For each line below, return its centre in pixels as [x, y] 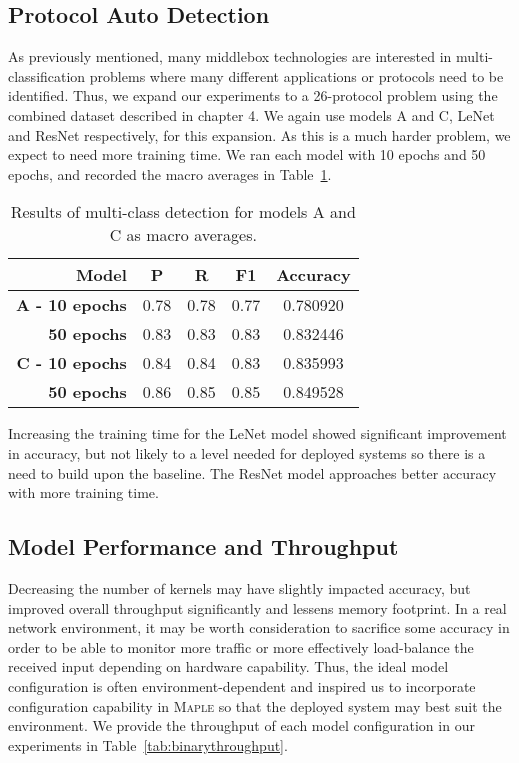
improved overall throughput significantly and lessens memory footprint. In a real [257, 607]
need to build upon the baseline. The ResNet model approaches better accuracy [252, 472]
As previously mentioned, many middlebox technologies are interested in [230, 56]
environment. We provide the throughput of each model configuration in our [241, 725]
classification [47, 75]
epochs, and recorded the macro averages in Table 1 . [170, 173]
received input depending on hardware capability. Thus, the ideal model [228, 666]
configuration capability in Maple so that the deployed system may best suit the [255, 705]
